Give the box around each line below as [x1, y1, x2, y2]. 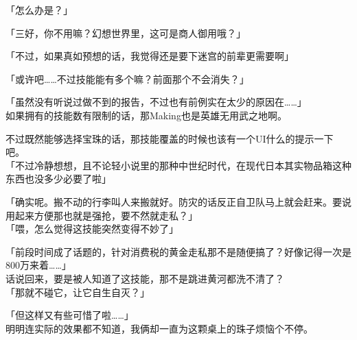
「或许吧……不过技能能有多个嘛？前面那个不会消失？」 [5, 71, 249, 86]
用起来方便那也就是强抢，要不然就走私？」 [5, 208, 198, 222]
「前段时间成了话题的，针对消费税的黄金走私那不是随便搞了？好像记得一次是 [5, 244, 352, 258]
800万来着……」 [5, 258, 71, 272]
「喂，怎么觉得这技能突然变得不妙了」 [5, 221, 178, 236]
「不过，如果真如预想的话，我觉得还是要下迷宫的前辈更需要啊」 [5, 49, 294, 63]
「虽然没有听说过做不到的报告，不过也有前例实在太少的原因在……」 [5, 95, 307, 109]
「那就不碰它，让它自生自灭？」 [5, 284, 150, 299]
